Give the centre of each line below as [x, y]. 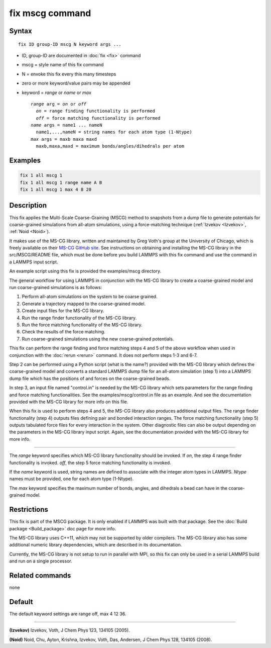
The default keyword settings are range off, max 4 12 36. [68, 614]
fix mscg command [50, 13]
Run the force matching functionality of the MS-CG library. [82, 325]
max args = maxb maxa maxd [64, 139]
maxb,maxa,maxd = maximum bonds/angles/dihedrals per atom [110, 146]
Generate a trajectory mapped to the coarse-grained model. [84, 304]
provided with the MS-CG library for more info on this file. [69, 402]
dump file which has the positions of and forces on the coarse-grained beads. [90, 378]
